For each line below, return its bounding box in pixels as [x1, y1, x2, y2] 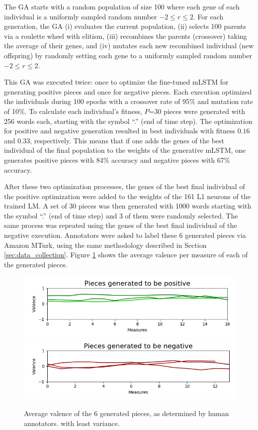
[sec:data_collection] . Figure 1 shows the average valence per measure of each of [4, 249, 248, 260]
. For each [193, 11, 224, 21]
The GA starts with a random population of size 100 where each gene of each [4, 1, 240, 11]
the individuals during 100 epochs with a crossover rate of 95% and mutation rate [4, 96, 254, 107]
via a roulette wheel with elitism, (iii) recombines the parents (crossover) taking [4, 30, 247, 41]
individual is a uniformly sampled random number [4, 11, 157, 21]
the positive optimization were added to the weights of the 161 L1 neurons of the [4, 191, 251, 201]
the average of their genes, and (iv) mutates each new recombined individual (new [4, 40, 254, 51]
